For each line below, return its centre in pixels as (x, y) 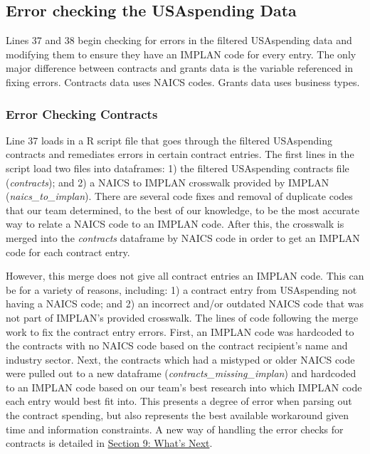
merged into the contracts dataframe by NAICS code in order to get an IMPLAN (183, 237)
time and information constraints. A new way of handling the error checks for (175, 429)
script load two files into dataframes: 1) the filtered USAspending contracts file (178, 168)
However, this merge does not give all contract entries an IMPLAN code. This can (185, 276)
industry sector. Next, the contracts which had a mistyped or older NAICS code (180, 359)
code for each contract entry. (68, 252)
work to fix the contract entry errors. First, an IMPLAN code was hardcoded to (180, 331)
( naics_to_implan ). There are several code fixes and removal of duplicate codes (179, 196)
